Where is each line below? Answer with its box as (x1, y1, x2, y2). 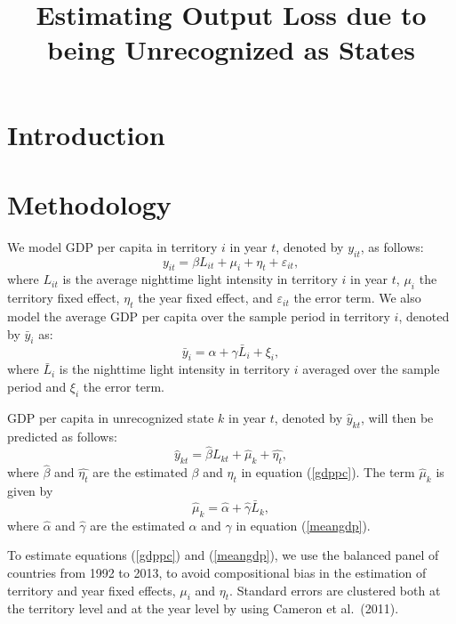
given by (7, 482, 53, 500)
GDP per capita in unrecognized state (7, 408, 214, 426)
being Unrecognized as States (46, 31, 416, 68)
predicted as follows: (7, 426, 117, 445)
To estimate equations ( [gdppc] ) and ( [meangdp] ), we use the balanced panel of (7, 546, 439, 564)
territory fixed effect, (7, 288, 120, 307)
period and (7, 377, 67, 396)
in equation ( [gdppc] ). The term (241, 463, 415, 482)
